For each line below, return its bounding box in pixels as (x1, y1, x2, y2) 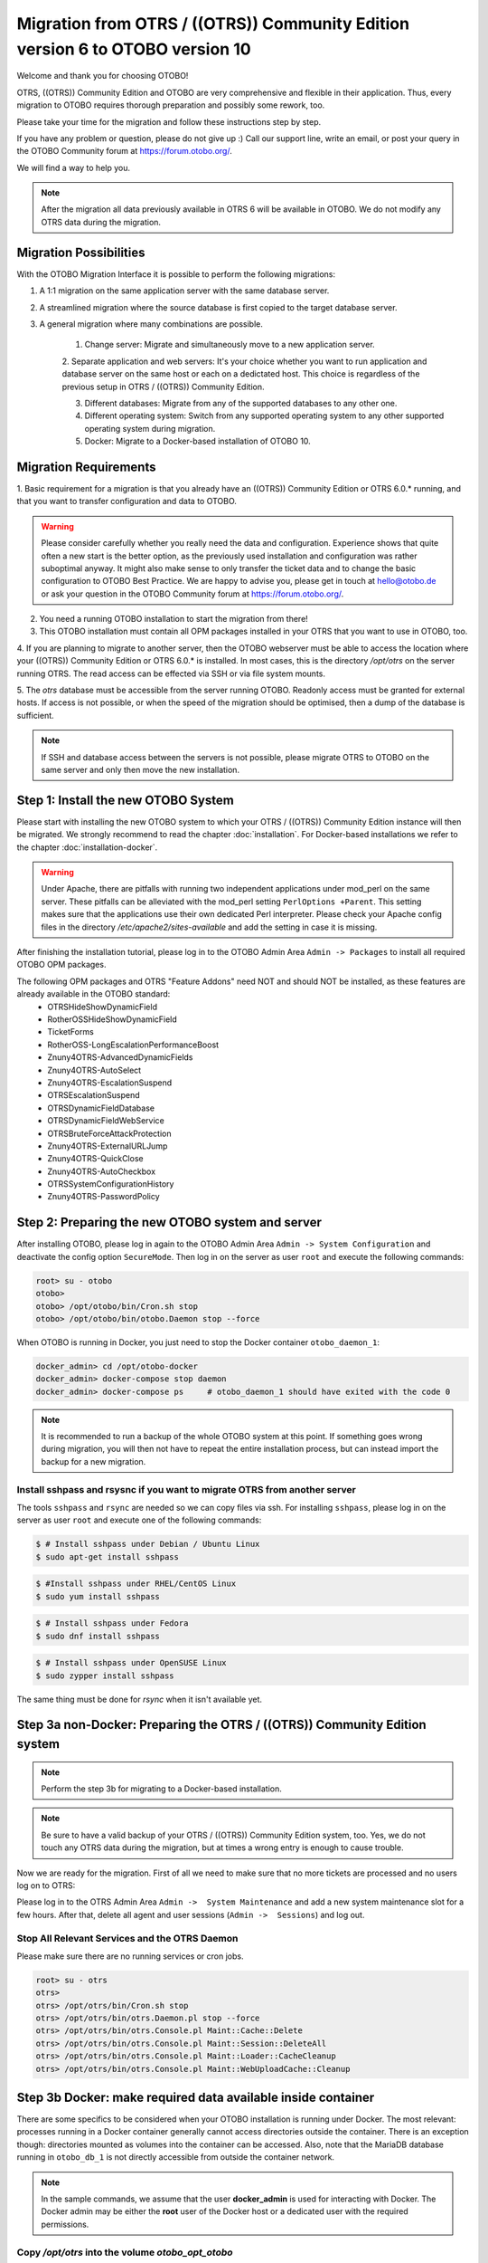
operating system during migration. (84, 423, 216, 434)
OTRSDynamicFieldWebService (47, 1115, 164, 1126)
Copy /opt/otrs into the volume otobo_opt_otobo (16, 2246, 234, 2258)
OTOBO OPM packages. (16, 960, 107, 970)
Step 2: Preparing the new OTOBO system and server (16, 1215, 323, 1230)
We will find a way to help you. (16, 162, 131, 173)
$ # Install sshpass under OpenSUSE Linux (35, 1657, 227, 1668)
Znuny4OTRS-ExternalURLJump (47, 1141, 168, 1151)
